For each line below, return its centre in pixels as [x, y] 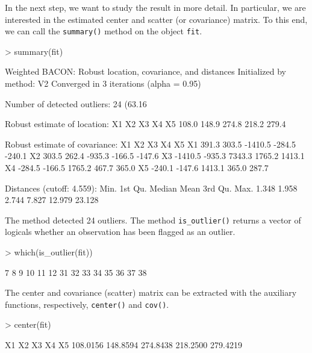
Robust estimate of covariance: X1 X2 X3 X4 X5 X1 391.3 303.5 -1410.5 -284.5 [150, 144]
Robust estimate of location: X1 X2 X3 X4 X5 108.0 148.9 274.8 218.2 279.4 [145, 124]
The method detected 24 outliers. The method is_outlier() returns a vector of [153, 220]
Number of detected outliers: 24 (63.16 [76, 103]
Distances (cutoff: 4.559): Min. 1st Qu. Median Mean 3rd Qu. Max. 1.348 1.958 [151, 188]
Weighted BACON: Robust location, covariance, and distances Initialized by [145, 71]
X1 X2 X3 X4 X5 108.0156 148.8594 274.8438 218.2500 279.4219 [123, 345]
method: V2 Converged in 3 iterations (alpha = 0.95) [103, 83]
